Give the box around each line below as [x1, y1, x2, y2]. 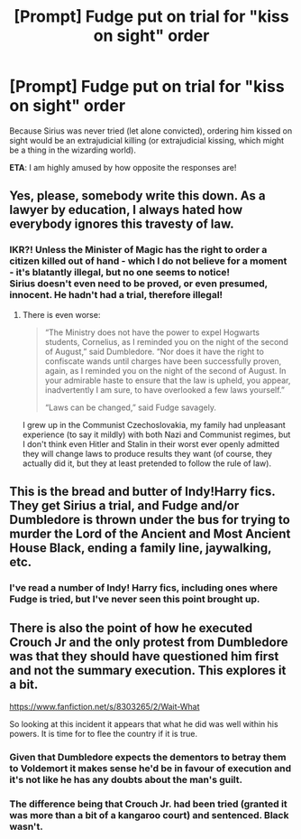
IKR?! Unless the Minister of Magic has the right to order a [9, 244, 268, 256]
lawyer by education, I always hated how [9, 202, 243, 218]
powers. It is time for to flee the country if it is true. [9, 728, 198, 739]
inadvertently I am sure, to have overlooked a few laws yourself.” [44, 384, 286, 395]
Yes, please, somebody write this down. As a [9, 188, 266, 204]
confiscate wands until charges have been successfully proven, [44, 355, 282, 367]
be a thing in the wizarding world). [9, 144, 137, 155]
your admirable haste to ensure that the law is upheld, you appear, [44, 375, 291, 386]
